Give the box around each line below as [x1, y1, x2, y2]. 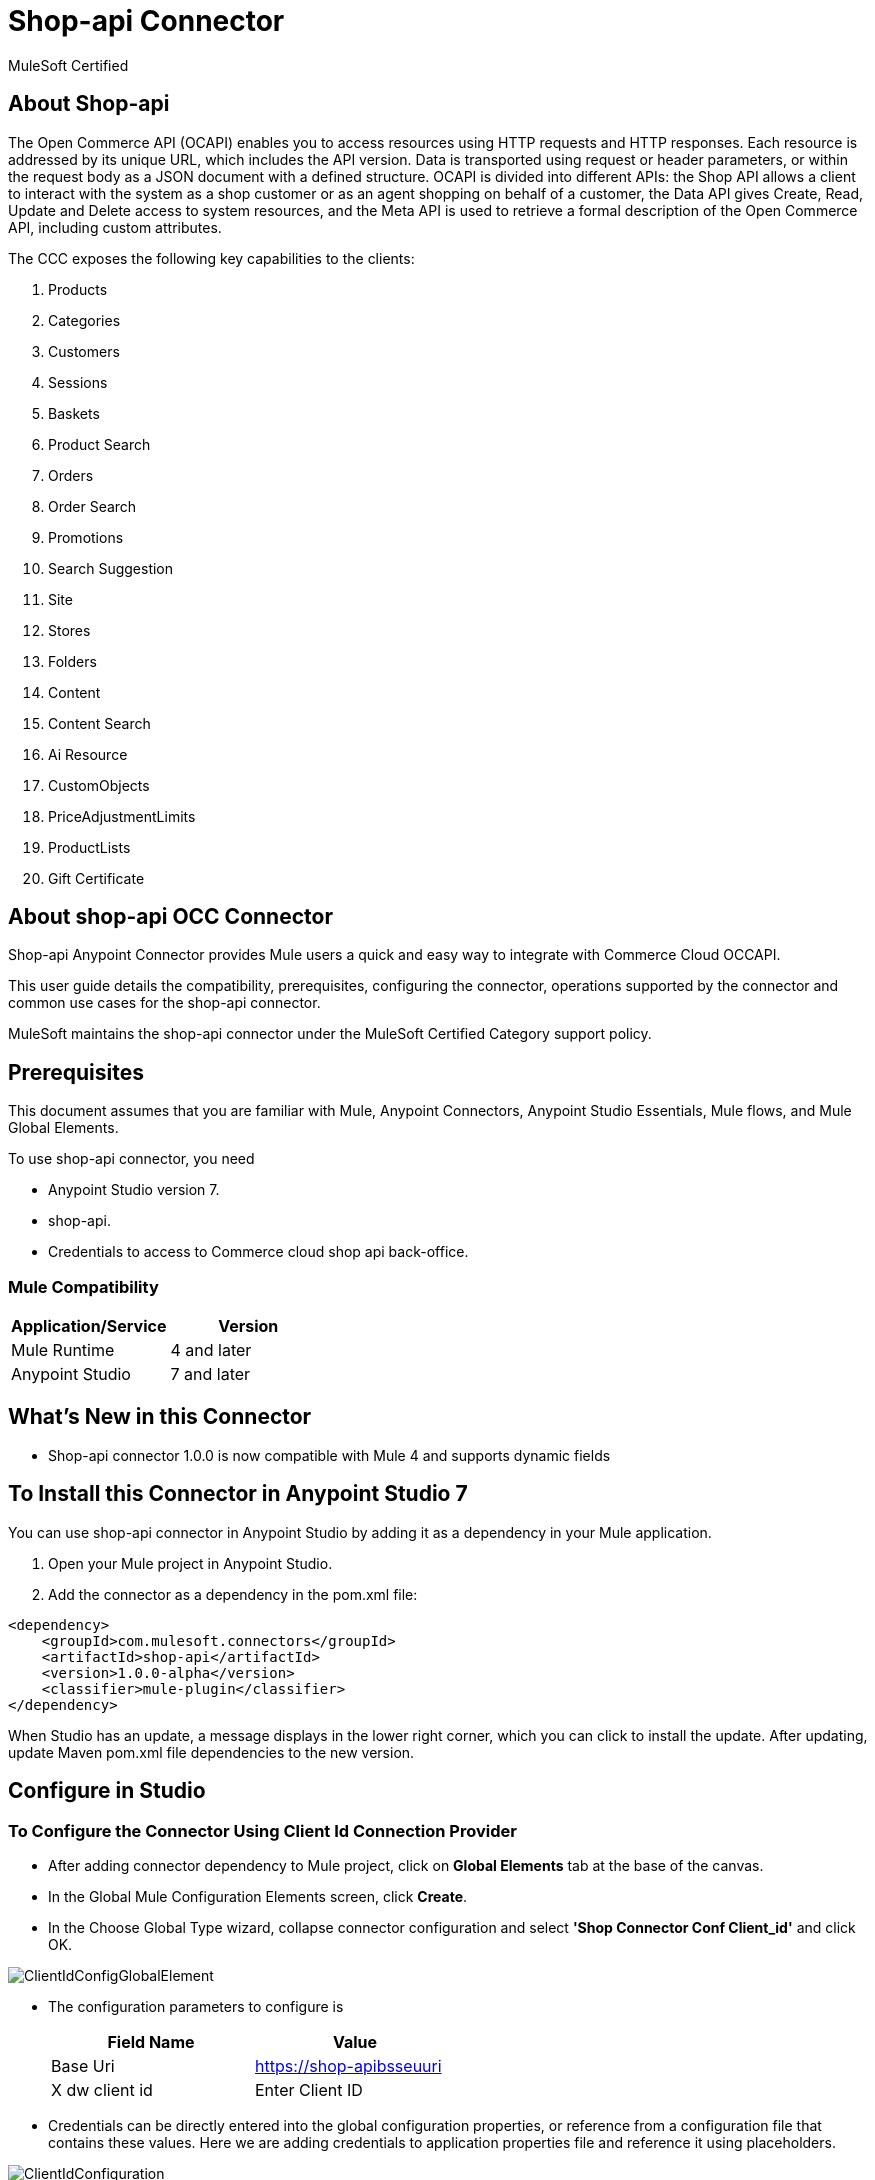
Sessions [48, 373, 108, 391]
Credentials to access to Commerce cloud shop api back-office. [48, 1243, 469, 1261]
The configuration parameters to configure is [48, 1997, 344, 2015]
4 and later [170, 1340, 252, 1361]
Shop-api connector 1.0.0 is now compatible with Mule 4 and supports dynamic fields [48, 1446, 611, 1464]
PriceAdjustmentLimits [48, 807, 196, 825]
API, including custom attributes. [8, 218, 222, 236]
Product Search [48, 435, 151, 453]
